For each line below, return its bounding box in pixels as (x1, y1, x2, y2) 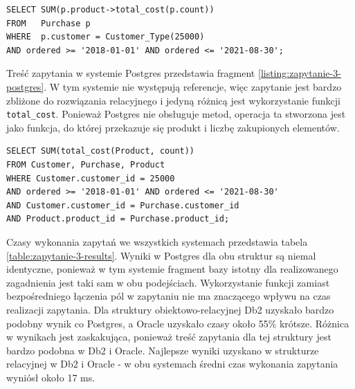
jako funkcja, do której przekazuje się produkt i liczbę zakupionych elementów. (6, 120, 340, 134)
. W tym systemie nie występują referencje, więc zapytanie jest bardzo (44, 79, 342, 93)
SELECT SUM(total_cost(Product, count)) (6, 146, 195, 156)
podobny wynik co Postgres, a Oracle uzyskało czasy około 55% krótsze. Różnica (6, 316, 349, 330)
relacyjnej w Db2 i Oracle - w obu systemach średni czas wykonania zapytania (6, 356, 338, 371)
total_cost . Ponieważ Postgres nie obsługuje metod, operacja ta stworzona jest (6, 107, 346, 121)
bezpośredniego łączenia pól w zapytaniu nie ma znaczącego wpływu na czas (6, 289, 331, 303)
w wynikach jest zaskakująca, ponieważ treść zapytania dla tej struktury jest (6, 329, 331, 344)
